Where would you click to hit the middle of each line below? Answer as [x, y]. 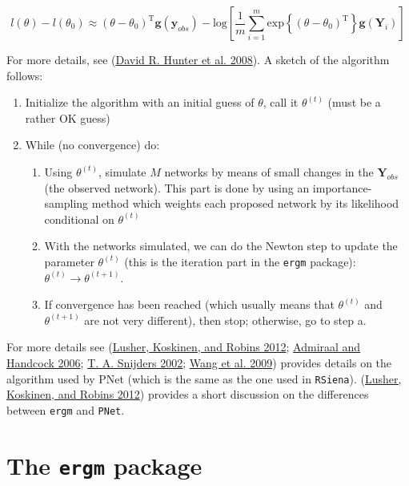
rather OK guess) [68, 117]
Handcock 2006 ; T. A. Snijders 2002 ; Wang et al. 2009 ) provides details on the [199, 362]
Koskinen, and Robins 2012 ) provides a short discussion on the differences [188, 394]
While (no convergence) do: [92, 145]
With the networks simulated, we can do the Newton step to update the [221, 246]
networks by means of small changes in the [269, 171]
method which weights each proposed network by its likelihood [245, 203]
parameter [69, 261]
